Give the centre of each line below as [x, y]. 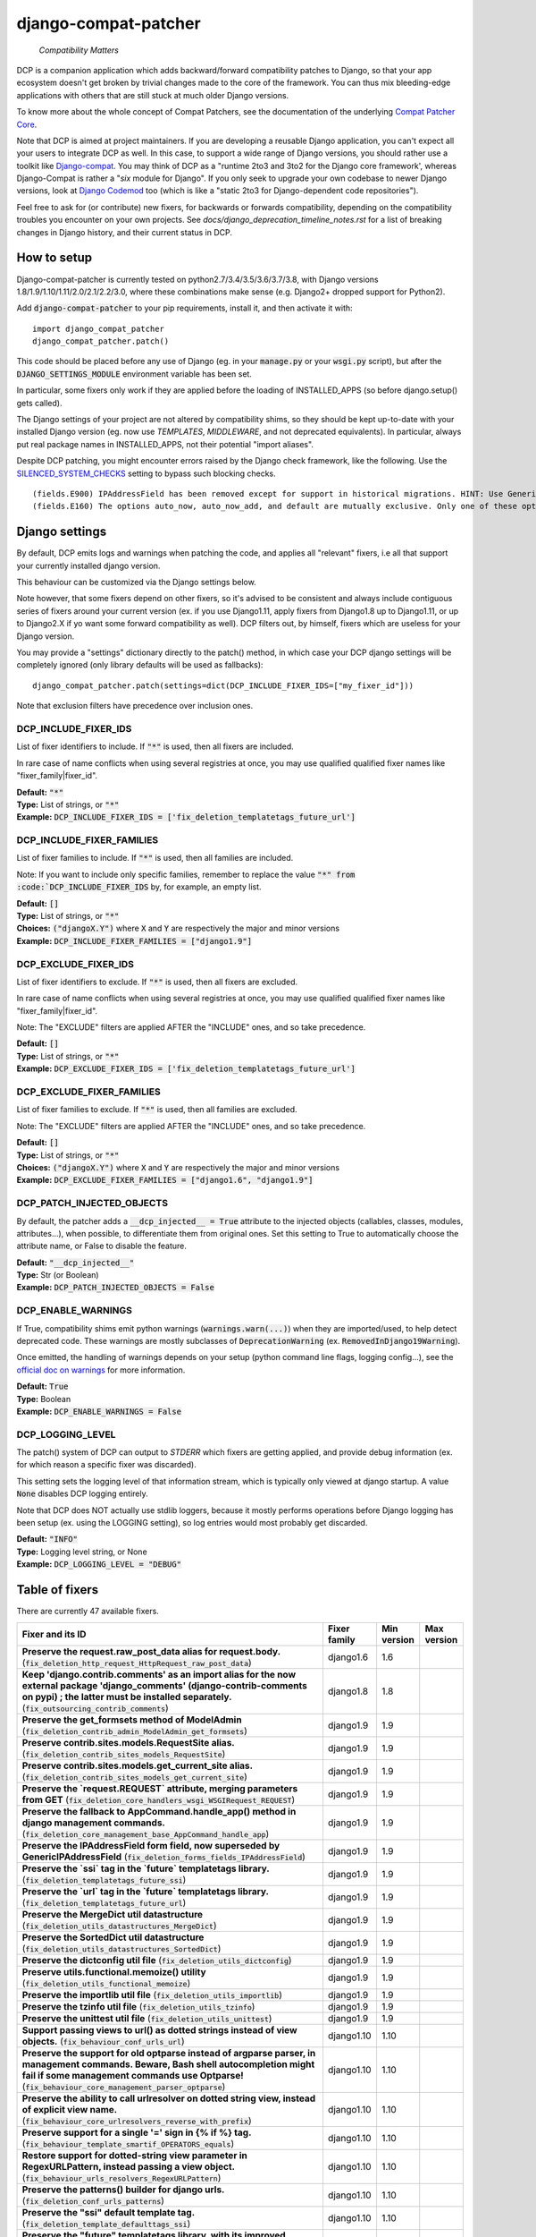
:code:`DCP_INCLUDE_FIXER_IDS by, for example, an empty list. [139, 887]
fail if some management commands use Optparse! [133, 2075]
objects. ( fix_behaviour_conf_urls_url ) [103, 2041]
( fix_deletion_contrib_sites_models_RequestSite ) [124, 1754]
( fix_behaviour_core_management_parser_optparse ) [124, 2087]
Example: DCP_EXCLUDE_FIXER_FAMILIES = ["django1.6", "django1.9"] [165, 1180]
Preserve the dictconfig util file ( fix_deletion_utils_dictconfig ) [157, 1960]
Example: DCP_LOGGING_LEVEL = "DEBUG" [99, 1564]
